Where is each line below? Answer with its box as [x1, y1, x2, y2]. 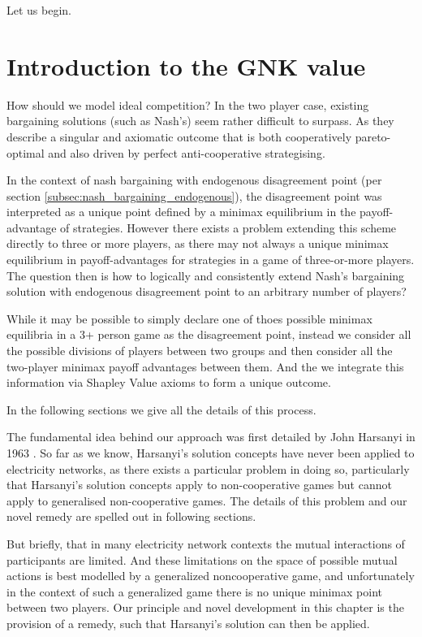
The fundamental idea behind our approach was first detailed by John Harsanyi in [6, 428, 416, 445]
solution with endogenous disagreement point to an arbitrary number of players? [6, 283, 407, 300]
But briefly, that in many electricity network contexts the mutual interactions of [6, 535, 405, 552]
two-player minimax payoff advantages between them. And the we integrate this [6, 357, 404, 375]
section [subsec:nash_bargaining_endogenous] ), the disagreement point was [6, 187, 382, 204]
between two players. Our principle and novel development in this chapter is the [6, 599, 404, 616]
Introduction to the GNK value [6, 49, 366, 82]
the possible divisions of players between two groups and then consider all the [6, 342, 393, 359]
